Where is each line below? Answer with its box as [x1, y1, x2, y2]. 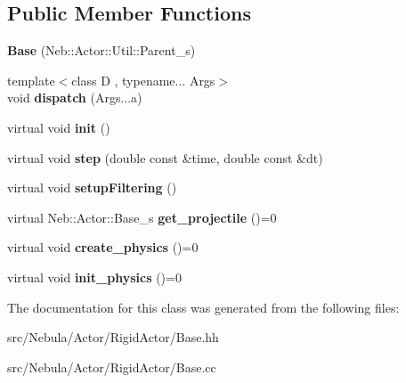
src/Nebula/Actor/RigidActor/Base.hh [7, 328, 219, 346]
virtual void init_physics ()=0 [7, 267, 182, 286]
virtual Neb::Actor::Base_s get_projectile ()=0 [7, 208, 277, 226]
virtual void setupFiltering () [7, 178, 177, 197]
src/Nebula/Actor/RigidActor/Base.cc [7, 357, 216, 376]
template [7, 70, 55, 89]
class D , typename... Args [71, 70, 215, 89]
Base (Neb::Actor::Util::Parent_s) [7, 41, 196, 60]
